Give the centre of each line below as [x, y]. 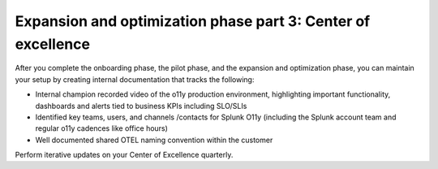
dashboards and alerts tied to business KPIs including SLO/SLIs [141, 106]
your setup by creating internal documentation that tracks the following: [135, 79]
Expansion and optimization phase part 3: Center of [193, 21]
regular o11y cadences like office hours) [101, 128]
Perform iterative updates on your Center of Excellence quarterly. [124, 155]
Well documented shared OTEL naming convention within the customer [154, 140]
